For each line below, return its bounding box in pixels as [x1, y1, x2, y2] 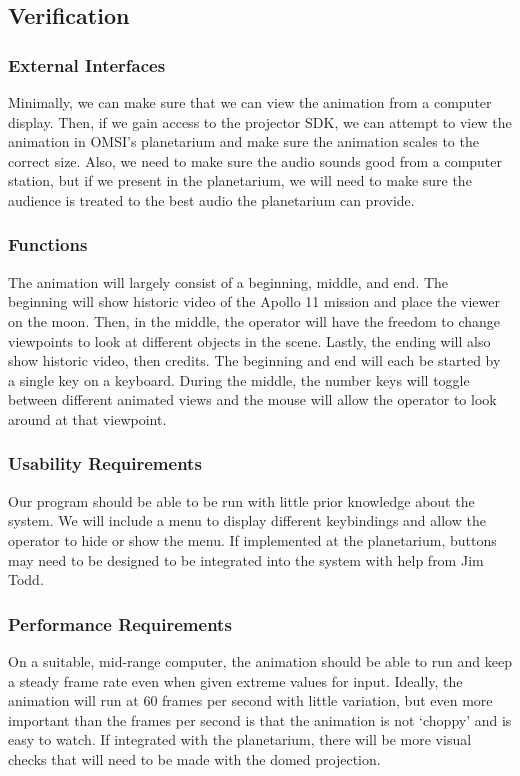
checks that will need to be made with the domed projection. [8, 748, 381, 769]
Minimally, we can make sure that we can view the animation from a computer [8, 92, 492, 112]
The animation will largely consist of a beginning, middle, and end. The [8, 271, 449, 292]
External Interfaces [8, 52, 166, 77]
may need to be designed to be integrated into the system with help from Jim [8, 549, 484, 570]
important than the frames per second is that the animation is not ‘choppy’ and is [8, 709, 512, 730]
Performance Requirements [8, 611, 232, 636]
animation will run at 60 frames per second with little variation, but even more [8, 690, 493, 711]
